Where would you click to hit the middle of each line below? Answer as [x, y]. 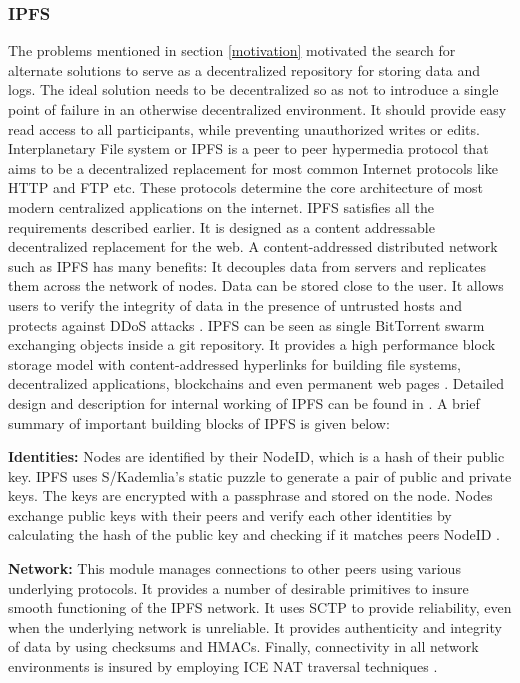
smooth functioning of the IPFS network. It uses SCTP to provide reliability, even [260, 607]
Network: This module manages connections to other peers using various [234, 568]
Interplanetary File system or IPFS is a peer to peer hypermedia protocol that [248, 148]
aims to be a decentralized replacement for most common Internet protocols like [253, 167]
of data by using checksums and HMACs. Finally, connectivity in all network [243, 646]
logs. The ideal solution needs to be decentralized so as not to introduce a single [253, 89]
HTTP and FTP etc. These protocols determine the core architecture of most [246, 187]
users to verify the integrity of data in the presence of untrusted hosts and [235, 304]
